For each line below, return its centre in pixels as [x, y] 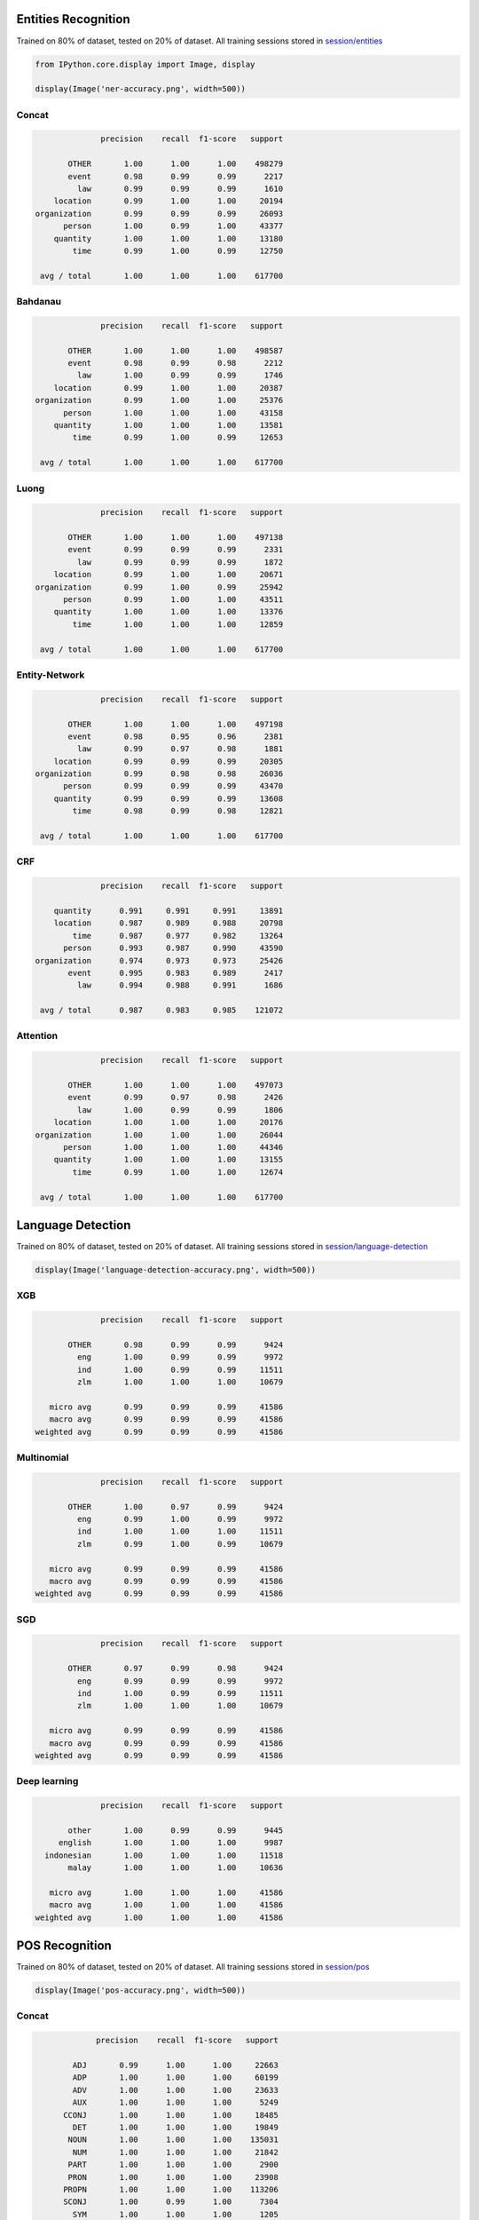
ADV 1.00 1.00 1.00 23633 [175, 2090]
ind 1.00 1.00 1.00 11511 [180, 1531]
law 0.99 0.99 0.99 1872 [180, 562]
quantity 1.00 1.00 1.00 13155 [169, 1160]
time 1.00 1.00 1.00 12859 [178, 624]
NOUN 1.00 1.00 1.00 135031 [173, 2140]
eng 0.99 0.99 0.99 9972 [180, 1681]
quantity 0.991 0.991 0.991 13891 [169, 911]
